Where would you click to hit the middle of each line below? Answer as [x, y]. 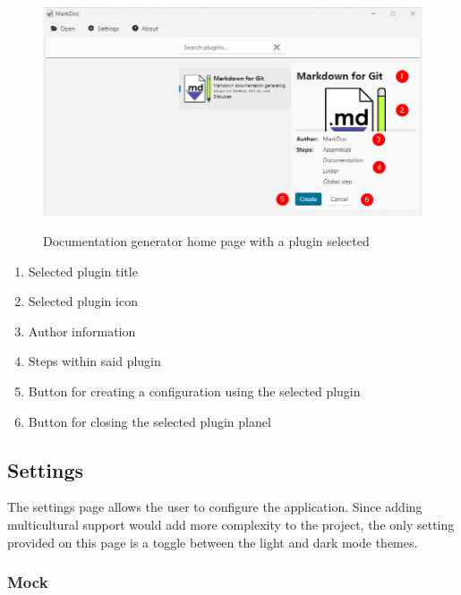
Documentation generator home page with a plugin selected [206, 241]
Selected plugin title [83, 271]
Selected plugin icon [83, 301]
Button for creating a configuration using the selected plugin [194, 391]
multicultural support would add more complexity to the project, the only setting [231, 525]
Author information [82, 331]
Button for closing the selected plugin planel [149, 421]
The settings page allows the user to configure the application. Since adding [215, 507]
